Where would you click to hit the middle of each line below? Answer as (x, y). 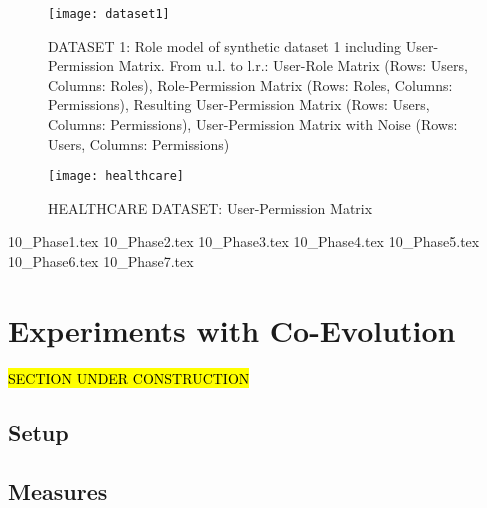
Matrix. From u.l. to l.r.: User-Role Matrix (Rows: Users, (293, 65)
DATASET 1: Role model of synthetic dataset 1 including (225, 45)
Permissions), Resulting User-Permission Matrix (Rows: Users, (239, 104)
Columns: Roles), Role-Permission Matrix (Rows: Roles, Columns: (250, 84)
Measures (58, 490)
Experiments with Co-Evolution (232, 329)
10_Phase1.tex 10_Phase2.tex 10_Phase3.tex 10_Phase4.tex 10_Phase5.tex (244, 241)
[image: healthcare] (116, 176)
